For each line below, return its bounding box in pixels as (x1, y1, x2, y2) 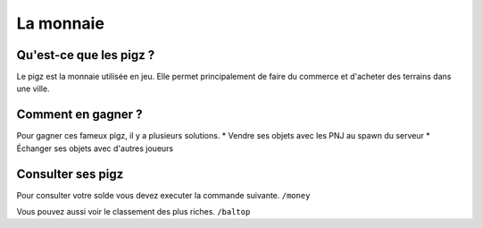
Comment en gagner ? (16, 107, 143, 122)
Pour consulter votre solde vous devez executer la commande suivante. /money (16, 190, 311, 200)
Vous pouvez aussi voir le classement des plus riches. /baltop (16, 207, 251, 217)
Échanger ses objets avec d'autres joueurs (16, 143, 174, 154)
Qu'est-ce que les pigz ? (16, 47, 155, 63)
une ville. (16, 83, 50, 94)
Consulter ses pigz (16, 166, 124, 182)
